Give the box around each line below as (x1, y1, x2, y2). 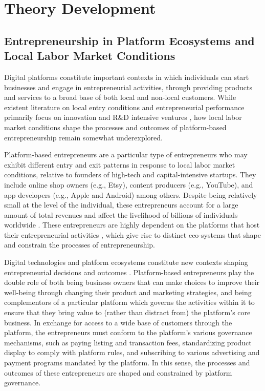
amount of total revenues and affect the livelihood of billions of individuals (4, 209, 238, 220)
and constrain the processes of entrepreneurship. (4, 239, 155, 250)
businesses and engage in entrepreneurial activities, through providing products (4, 81, 252, 92)
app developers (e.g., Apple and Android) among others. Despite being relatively (4, 189, 257, 200)
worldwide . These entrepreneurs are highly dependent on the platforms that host (4, 219, 260, 230)
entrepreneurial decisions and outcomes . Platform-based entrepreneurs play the (4, 266, 254, 277)
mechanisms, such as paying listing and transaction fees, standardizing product (4, 337, 252, 347)
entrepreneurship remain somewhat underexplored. (4, 132, 163, 142)
